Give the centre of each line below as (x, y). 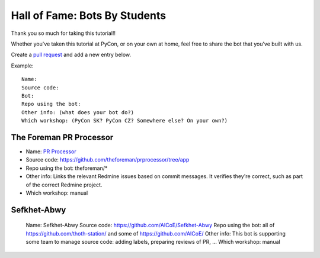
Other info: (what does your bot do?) (78, 112)
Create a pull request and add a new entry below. (71, 55)
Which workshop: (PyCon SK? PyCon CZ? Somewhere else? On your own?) (125, 121)
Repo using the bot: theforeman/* (67, 168)
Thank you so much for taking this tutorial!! (63, 33)
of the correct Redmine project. (64, 185)
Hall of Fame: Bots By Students (88, 15)
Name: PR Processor (51, 151)
